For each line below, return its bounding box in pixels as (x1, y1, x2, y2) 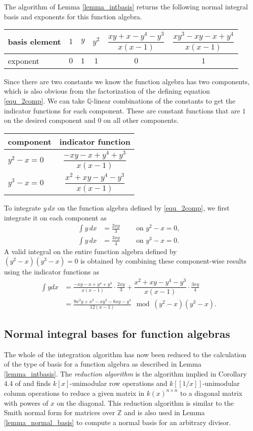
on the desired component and (4, 115, 96, 125)
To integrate (4, 202, 41, 213)
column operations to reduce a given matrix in (4, 387, 145, 398)
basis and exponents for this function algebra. (4, 11, 142, 21)
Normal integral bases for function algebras (4, 325, 230, 341)
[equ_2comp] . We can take (4, 95, 85, 106)
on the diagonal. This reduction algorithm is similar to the (56, 397, 234, 408)
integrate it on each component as (4, 212, 107, 222)
